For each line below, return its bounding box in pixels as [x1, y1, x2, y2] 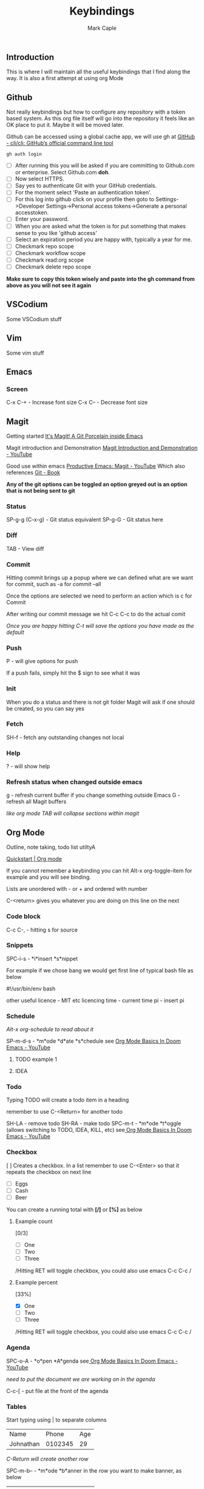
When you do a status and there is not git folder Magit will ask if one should [6, 698, 195, 706]
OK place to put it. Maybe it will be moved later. [6, 121, 124, 129]
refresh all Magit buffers [6, 798, 67, 805]
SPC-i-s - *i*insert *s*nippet [6, 955, 78, 962]
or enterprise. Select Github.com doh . [15, 169, 110, 176]
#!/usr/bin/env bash [6, 985, 56, 992]
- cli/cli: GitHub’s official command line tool [6, 140, 114, 147]
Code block [6, 912, 41, 921]
